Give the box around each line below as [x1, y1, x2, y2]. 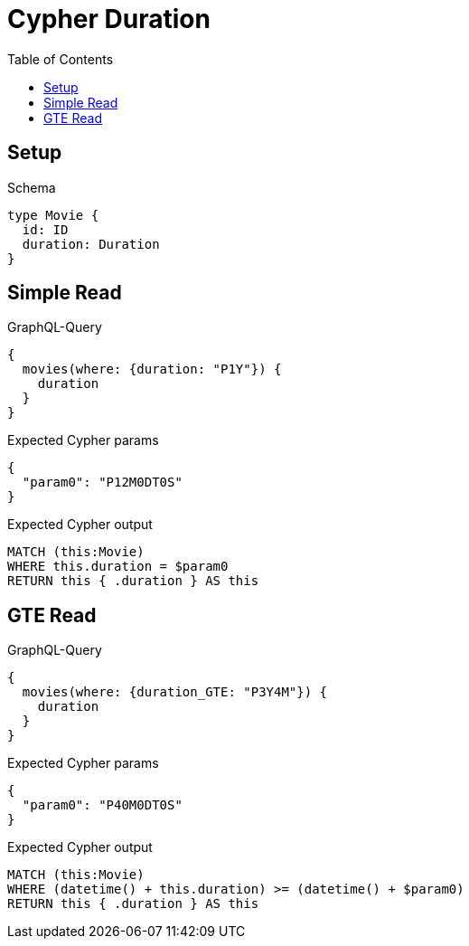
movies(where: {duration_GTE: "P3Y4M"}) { [22, 685, 328, 700]
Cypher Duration [7, 4, 211, 34]
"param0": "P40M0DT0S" [22, 798, 183, 813]
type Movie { [7, 207, 99, 222]
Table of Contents [7, 51, 114, 67]
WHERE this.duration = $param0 [7, 559, 229, 574]
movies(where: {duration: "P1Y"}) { [22, 362, 282, 377]
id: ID [22, 222, 69, 237]
